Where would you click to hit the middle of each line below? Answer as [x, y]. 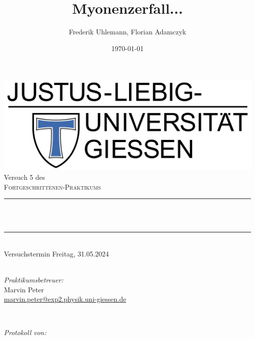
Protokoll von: [25, 332]
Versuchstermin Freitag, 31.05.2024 [56, 253]
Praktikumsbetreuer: [34, 280]
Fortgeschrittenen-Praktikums [52, 186]
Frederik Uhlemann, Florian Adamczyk [127, 32]
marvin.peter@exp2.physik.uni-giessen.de [65, 299]
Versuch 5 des [25, 177]
